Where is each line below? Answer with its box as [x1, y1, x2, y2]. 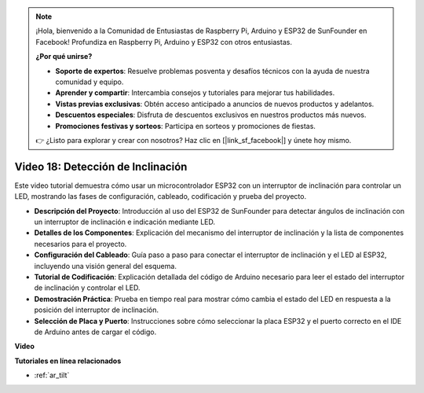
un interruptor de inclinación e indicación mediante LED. [34, 217, 216, 226]
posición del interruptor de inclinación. [34, 305, 159, 314]
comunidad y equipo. [55, 77, 124, 86]
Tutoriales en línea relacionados [14, 356, 122, 365]
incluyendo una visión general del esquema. [34, 261, 177, 270]
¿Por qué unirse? [35, 52, 93, 61]
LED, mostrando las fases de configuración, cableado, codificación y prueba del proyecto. [14, 192, 306, 201]
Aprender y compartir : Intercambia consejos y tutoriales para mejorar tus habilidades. [55, 88, 335, 97]
